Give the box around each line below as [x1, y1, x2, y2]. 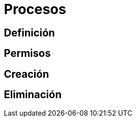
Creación [4, 68, 49, 80]
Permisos [4, 47, 51, 60]
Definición [4, 26, 55, 39]
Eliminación [4, 88, 62, 101]
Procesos [4, 1, 66, 17]
